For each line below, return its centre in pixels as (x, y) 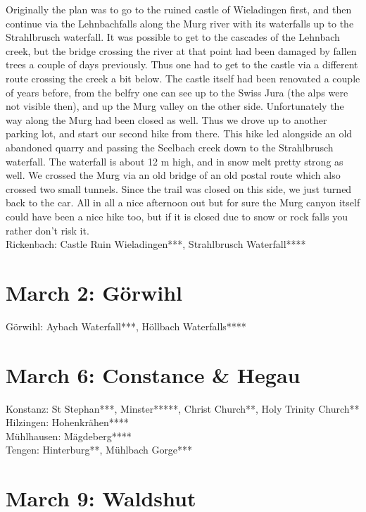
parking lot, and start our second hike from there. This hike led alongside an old (179, 133)
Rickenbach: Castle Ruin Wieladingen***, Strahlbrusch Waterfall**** (156, 244)
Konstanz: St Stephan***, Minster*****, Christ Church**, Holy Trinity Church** (183, 408)
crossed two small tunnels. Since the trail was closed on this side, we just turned (179, 188)
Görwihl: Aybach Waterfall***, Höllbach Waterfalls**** (126, 326)
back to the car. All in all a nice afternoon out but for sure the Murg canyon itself (183, 202)
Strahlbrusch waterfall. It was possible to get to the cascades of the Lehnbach (173, 37)
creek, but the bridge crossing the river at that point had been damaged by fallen (181, 50)
